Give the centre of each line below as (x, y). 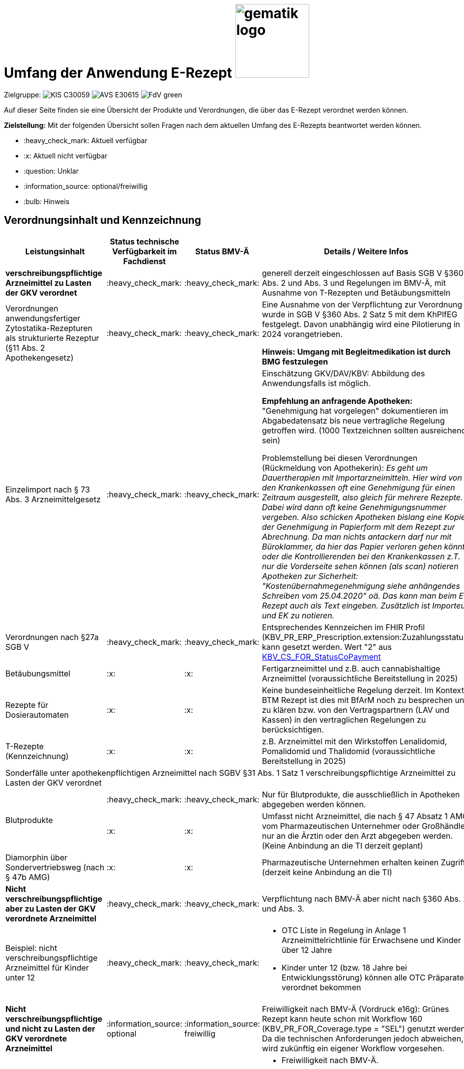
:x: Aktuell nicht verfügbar (66, 155)
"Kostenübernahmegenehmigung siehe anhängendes (361, 586)
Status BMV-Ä (222, 251)
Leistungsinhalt (55, 251)
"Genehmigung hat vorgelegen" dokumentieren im (355, 411)
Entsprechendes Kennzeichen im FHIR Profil (344, 627)
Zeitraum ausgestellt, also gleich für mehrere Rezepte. (362, 497)
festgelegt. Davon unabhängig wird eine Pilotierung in (361, 324)
